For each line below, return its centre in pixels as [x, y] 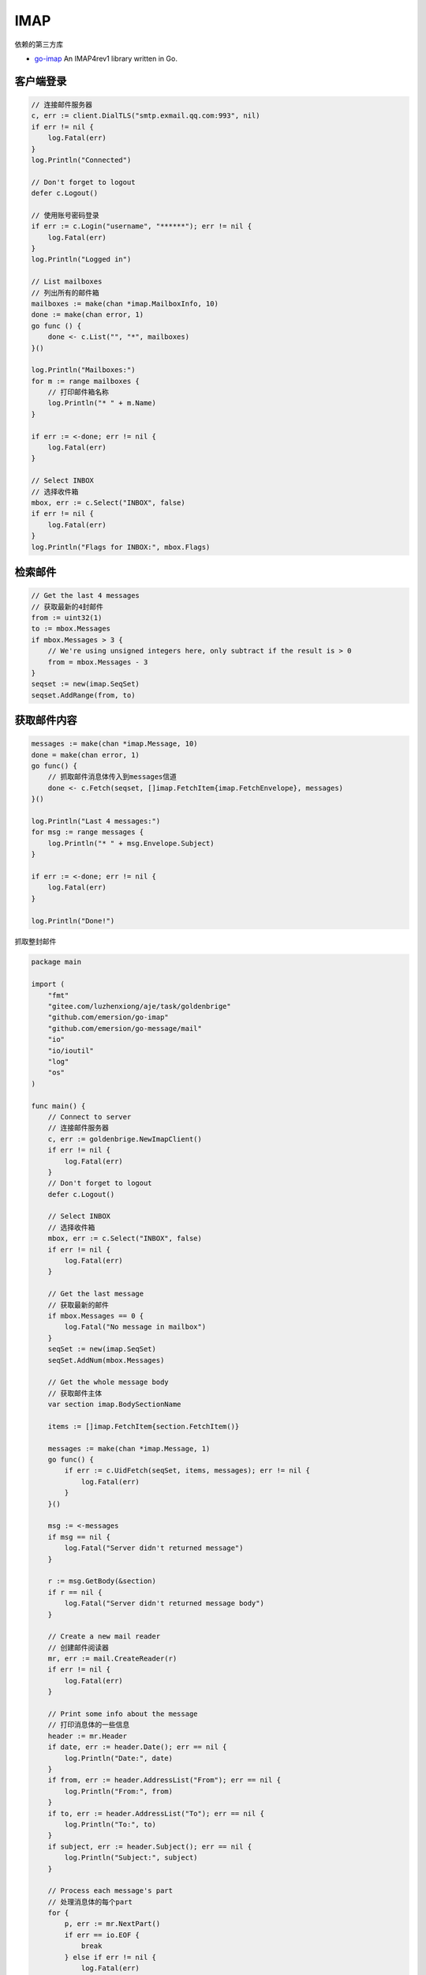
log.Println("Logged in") [81, 260]
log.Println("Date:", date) [119, 1758]
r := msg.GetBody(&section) [102, 1581]
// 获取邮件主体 [75, 1393]
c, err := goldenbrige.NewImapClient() [125, 1139]
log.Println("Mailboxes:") [83, 370]
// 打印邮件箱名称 [78, 392]
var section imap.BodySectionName [114, 1405]
